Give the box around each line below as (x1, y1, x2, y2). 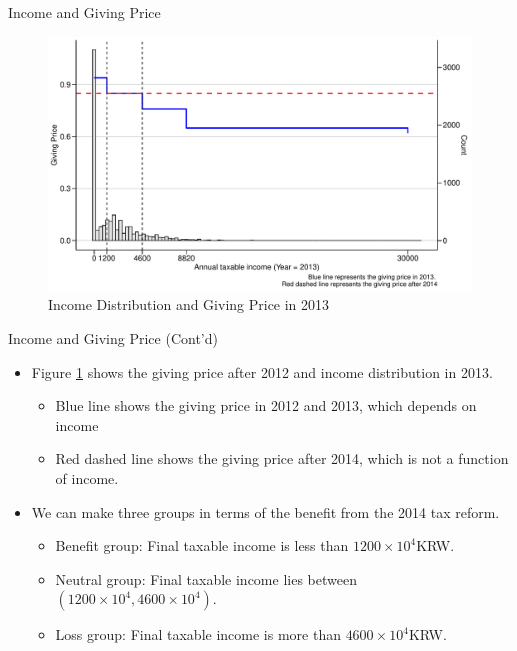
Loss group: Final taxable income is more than (55, 624, 341, 645)
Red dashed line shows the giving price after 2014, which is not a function (55, 448, 509, 469)
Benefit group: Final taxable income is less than (55, 535, 349, 556)
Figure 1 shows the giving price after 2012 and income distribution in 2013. (31, 361, 493, 382)
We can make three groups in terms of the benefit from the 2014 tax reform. (31, 501, 500, 522)
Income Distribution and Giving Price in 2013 (48, 294, 330, 315)
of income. (55, 467, 119, 488)
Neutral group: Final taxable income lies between (55, 568, 357, 589)
